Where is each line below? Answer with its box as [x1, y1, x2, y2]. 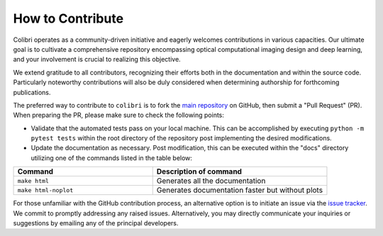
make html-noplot [17, 186, 74, 194]
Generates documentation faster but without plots [156, 185, 323, 195]
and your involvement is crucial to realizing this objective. [13, 55, 181, 64]
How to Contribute [13, 11, 124, 26]
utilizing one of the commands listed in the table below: [30, 153, 193, 162]
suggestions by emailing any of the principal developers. [13, 219, 179, 227]
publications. [13, 88, 51, 96]
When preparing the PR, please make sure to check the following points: [13, 111, 225, 120]
